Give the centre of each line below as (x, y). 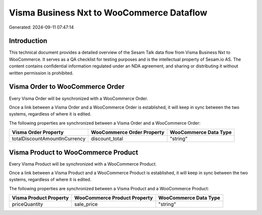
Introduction (28, 41)
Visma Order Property (38, 132)
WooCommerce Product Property (114, 198)
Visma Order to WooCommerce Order (67, 87)
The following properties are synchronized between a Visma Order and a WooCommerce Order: (105, 123)
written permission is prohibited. (41, 73)
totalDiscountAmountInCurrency (49, 139)
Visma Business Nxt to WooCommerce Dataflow (108, 13)
